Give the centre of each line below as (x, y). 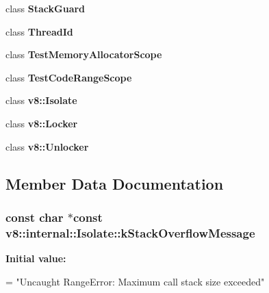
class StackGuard (46, 8)
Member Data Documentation (115, 183)
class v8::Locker (42, 123)
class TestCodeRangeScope (69, 77)
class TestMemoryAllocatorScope (84, 54)
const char (35, 217)
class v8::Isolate (41, 100)
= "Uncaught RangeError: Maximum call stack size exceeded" (135, 281)
